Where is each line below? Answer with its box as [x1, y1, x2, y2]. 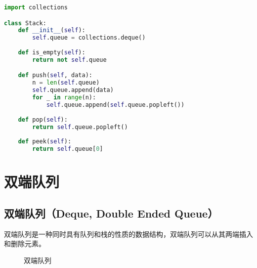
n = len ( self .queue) [32, 79, 100, 87]
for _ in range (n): [32, 94, 96, 101]
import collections [4, 4, 68, 11]
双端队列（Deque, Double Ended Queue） [4, 205, 218, 221]
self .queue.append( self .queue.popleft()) [46, 101, 185, 108]
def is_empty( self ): [18, 49, 86, 56]
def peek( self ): [18, 138, 72, 145]
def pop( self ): [18, 116, 68, 123]
